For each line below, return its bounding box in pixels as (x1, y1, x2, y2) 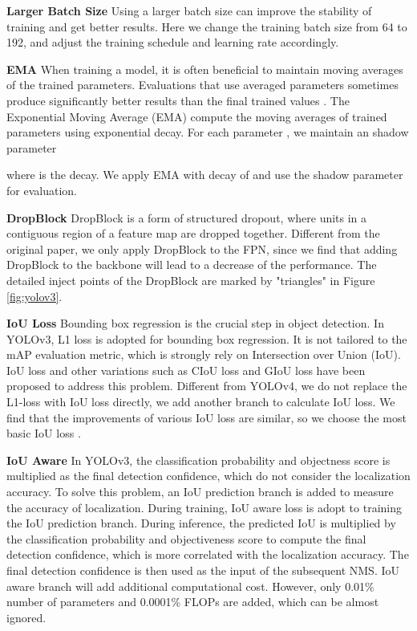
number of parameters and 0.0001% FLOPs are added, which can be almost (6, 593, 379, 610)
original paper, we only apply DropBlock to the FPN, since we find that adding (6, 240, 398, 257)
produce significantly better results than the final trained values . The (6, 92, 350, 108)
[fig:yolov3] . (6, 287, 63, 304)
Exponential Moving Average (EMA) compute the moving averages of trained (6, 108, 387, 124)
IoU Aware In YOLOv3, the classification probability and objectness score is (6, 451, 391, 468)
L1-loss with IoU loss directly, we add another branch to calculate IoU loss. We (6, 393, 395, 410)
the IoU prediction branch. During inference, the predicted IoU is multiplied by (6, 515, 396, 531)
